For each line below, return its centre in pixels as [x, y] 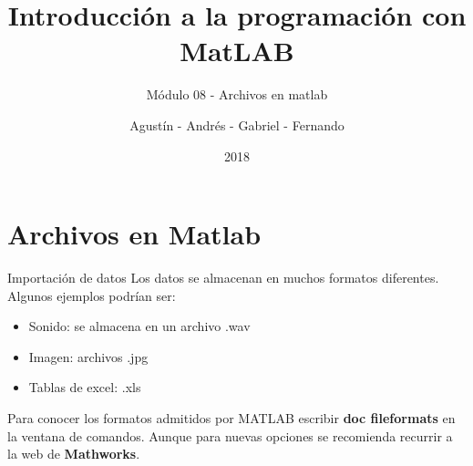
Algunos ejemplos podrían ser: [92, 295]
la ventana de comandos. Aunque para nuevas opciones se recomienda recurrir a [230, 435]
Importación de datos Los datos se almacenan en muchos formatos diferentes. [223, 278]
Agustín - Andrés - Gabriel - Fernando [237, 124]
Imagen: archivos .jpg [88, 356]
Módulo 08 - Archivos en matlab [237, 94]
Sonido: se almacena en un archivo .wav [139, 326]
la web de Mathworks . [74, 454]
